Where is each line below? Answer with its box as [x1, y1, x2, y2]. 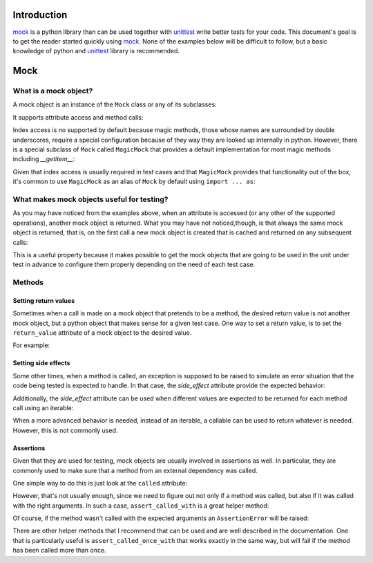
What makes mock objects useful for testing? [12, 194, 169, 204]
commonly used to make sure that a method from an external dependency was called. [12, 466, 258, 474]
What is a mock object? [12, 86, 93, 96]
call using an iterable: [12, 403, 74, 412]
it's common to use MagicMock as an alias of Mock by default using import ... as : [12, 177, 256, 186]
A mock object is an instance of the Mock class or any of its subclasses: [12, 100, 217, 109]
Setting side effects [12, 359, 70, 367]
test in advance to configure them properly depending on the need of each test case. [12, 260, 256, 269]
